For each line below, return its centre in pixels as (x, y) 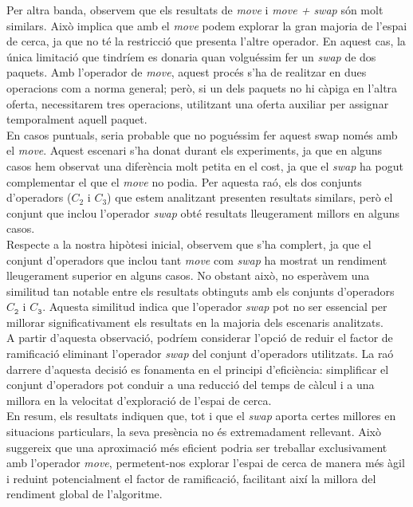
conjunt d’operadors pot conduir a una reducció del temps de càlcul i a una (191, 385)
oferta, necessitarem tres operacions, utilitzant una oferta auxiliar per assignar (198, 103)
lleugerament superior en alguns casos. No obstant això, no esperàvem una (188, 275)
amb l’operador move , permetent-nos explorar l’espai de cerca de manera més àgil (206, 463)
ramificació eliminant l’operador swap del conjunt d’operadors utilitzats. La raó (200, 354)
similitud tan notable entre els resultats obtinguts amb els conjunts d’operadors (201, 291)
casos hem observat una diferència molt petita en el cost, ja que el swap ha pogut (205, 165)
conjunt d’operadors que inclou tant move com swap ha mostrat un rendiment (197, 259)
